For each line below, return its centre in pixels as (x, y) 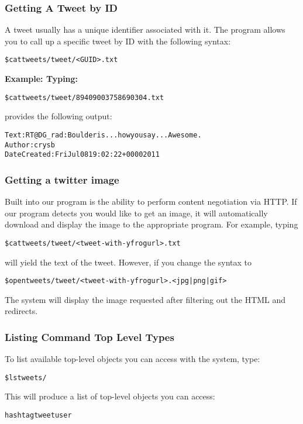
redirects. (21, 311)
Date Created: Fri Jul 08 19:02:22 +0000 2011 (82, 155)
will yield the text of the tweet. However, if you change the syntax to (128, 262)
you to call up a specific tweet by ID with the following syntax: (118, 41)
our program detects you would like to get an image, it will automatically (136, 213)
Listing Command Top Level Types (89, 337)
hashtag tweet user (38, 416)
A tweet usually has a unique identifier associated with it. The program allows (145, 30)
